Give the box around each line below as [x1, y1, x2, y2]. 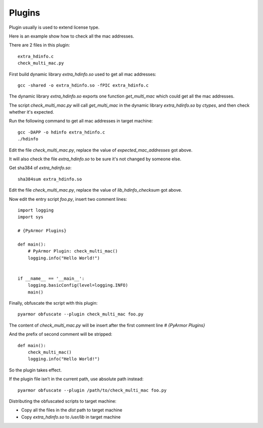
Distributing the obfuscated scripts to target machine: [9, 398, 117, 404]
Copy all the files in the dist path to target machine [21, 407, 123, 413]
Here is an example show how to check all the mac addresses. [9, 33, 134, 39]
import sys [18, 214, 44, 220]
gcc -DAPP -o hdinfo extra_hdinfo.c [18, 129, 105, 135]
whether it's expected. [9, 109, 55, 115]
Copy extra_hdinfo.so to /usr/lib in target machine [21, 414, 121, 420]
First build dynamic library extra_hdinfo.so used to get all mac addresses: [9, 71, 156, 77]
